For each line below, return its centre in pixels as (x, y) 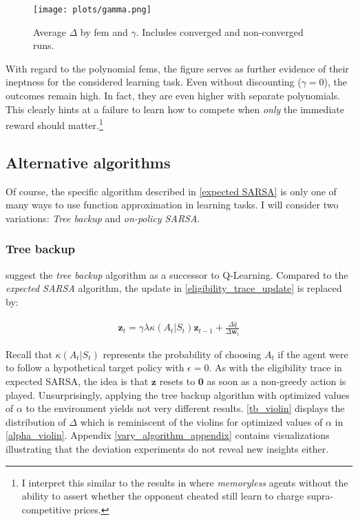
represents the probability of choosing (182, 354)
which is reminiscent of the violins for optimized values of (201, 421)
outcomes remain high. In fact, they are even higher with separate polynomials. (173, 96)
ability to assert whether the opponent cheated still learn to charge (163, 496)
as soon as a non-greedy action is (276, 381)
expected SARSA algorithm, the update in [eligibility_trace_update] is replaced (174, 288)
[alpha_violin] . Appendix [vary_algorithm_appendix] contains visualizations (168, 435)
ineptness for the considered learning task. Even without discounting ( (154, 82)
